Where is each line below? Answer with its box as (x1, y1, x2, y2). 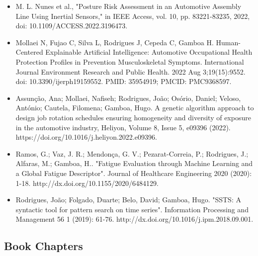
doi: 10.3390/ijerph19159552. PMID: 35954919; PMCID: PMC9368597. (15, 76, 232, 86)
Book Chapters (4, 238, 83, 254)
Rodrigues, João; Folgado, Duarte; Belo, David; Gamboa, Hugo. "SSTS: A (15, 194, 241, 205)
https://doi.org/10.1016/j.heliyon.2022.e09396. (15, 132, 157, 142)
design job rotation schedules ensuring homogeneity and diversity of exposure (15, 112, 251, 122)
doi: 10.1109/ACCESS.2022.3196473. (15, 20, 128, 31)
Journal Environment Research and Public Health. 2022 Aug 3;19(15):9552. (15, 66, 246, 77)
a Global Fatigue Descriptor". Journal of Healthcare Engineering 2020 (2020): (15, 168, 252, 178)
